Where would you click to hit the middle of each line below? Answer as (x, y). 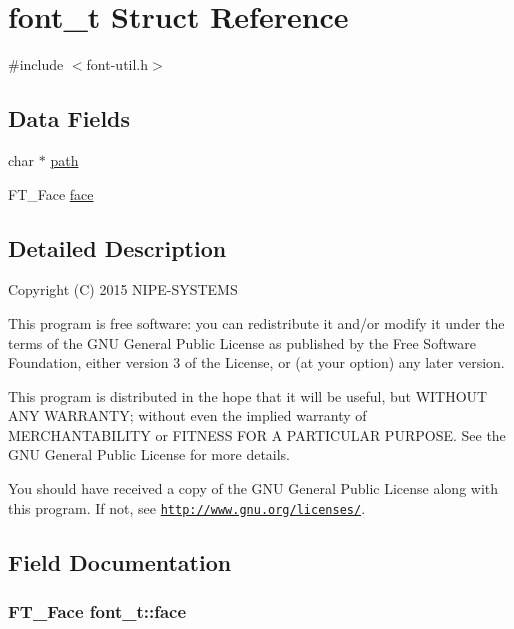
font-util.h (117, 64)
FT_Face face (51, 193)
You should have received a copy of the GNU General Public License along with (253, 488)
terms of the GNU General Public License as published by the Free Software (242, 342)
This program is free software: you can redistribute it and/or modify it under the (256, 322)
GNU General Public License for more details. (149, 454)
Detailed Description (117, 247)
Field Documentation (120, 561)
